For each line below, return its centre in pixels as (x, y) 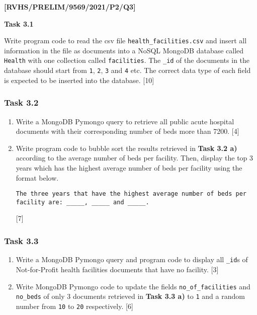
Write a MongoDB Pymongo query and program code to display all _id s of (132, 259)
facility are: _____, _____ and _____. (82, 202)
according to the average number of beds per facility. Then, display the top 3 (135, 158)
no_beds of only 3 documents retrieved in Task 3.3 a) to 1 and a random (130, 296)
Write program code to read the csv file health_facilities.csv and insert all (125, 41)
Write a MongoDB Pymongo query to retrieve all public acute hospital (125, 121)
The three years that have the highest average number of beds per (131, 194)
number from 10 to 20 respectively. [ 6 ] (74, 306)
